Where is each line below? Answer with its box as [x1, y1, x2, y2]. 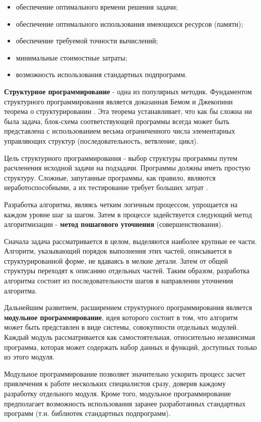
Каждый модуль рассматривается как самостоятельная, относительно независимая [4, 332, 255, 342]
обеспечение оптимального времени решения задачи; [16, 2, 178, 12]
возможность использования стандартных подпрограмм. [16, 69, 187, 80]
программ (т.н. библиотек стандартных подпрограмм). [4, 408, 171, 418]
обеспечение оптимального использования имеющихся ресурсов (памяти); [16, 18, 243, 29]
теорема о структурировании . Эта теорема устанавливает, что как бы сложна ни [4, 106, 252, 116]
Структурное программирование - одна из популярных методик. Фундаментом [4, 86, 252, 96]
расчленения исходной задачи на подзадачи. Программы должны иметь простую [4, 162, 250, 173]
